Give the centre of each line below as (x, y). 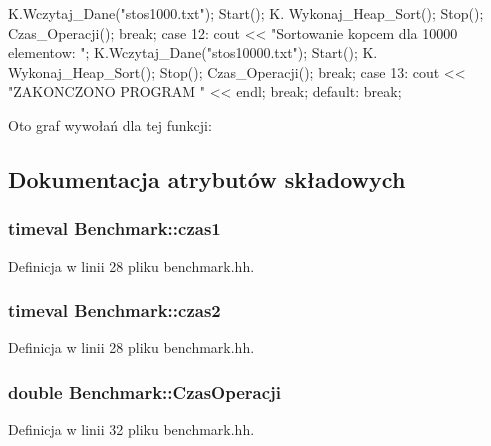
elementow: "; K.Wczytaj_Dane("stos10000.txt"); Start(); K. (193, 52)
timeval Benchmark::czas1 (114, 228)
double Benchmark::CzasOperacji (145, 391)
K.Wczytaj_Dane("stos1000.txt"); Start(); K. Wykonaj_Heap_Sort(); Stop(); (246, 13)
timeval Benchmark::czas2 (114, 310)
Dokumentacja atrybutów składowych (207, 178)
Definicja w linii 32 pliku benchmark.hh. (131, 429)
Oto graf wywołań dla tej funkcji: (110, 124)
